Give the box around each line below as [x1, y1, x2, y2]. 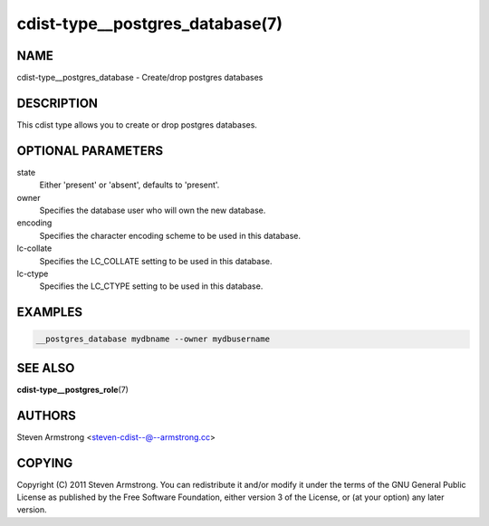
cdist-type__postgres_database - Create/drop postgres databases [16, 72, 264, 83]
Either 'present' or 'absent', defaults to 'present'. [39, 179, 220, 190]
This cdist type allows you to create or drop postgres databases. [16, 119, 258, 130]
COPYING [16, 455, 73, 471]
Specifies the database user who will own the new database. [39, 205, 266, 216]
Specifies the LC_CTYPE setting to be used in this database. [39, 281, 264, 292]
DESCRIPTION [16, 95, 99, 110]
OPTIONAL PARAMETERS [16, 143, 164, 158]
